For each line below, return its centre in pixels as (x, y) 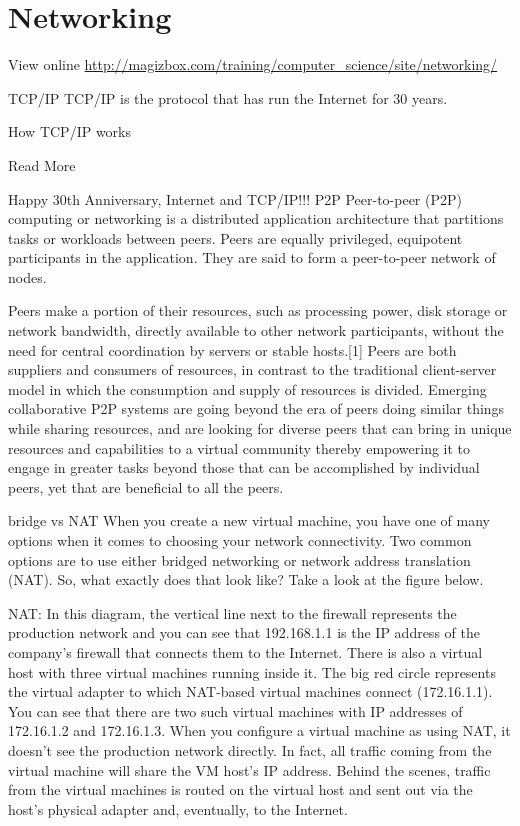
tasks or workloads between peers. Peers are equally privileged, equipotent (235, 237)
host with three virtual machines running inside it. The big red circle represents (252, 671)
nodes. (27, 276)
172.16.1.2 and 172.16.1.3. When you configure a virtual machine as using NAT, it (259, 730)
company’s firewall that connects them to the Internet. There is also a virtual (245, 651)
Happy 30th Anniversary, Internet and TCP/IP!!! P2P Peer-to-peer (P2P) (235, 198)
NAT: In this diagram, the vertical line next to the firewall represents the (232, 612)
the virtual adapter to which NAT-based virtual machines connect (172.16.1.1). (250, 691)
